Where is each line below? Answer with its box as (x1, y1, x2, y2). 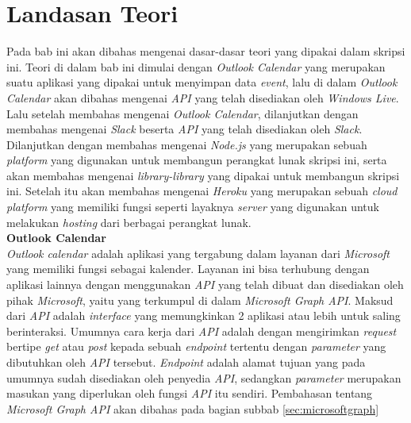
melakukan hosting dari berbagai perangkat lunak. (6, 213, 252, 230)
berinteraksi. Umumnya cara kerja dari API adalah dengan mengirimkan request (6, 322, 397, 339)
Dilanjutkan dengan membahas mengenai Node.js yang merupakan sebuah (6, 136, 367, 152)
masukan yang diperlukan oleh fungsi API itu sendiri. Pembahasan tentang (6, 385, 373, 402)
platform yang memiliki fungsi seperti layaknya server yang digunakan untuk (6, 198, 379, 215)
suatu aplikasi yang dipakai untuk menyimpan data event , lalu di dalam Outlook (6, 74, 398, 90)
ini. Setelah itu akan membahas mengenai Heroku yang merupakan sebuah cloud (6, 183, 398, 199)
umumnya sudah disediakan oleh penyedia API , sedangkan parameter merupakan (6, 369, 401, 386)
